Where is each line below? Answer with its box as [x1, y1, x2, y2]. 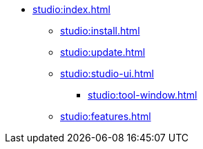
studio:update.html [60, 46, 146, 58]
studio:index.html [32, 3, 110, 15]
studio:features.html [60, 110, 151, 122]
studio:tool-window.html [88, 89, 197, 101]
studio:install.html [60, 25, 140, 37]
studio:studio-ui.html [60, 68, 154, 79]
